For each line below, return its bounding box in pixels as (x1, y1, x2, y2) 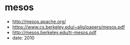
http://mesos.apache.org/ (12, 18, 66, 25)
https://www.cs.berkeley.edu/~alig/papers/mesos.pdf (12, 24, 125, 30)
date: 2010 (12, 35, 35, 41)
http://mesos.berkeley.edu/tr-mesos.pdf (12, 29, 97, 35)
